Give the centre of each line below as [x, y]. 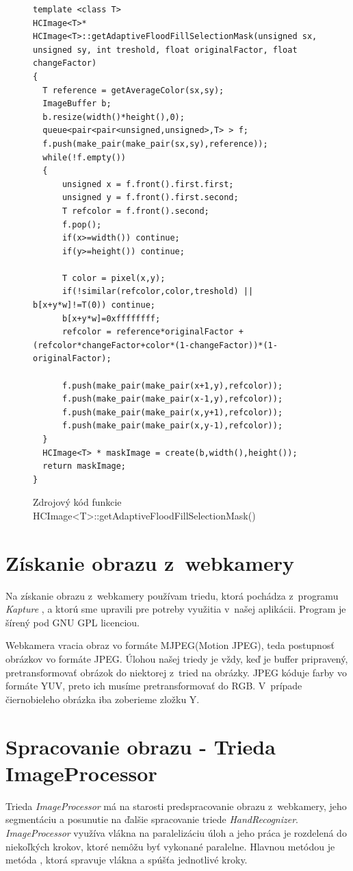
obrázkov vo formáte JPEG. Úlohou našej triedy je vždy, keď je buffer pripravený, [177, 659]
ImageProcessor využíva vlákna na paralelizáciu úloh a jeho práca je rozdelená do [176, 832]
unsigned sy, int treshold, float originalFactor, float [165, 50]
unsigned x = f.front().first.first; [148, 184]
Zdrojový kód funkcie [77, 502]
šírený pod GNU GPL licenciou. [73, 622]
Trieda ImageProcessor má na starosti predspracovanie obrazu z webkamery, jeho [176, 806]
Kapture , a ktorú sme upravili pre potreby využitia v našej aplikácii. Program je [176, 609]
